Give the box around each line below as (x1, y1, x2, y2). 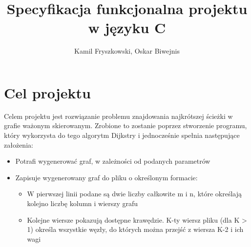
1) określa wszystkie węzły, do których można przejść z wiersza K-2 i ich (27, 224, 244, 234)
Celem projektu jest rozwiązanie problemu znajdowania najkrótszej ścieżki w (4, 111, 233, 121)
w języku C (88, 18, 166, 38)
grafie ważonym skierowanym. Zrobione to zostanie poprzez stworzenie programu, (4, 120, 247, 131)
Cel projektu (4, 82, 91, 102)
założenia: (4, 139, 33, 150)
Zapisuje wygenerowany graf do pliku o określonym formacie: (15, 172, 198, 182)
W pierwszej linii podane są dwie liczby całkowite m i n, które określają (27, 189, 242, 199)
